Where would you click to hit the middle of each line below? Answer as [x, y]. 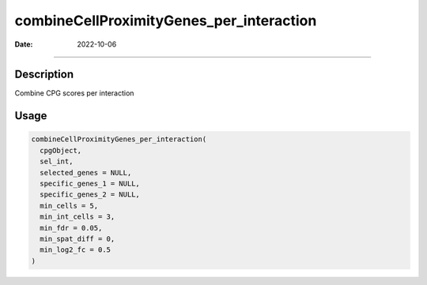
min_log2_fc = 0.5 [75, 250]
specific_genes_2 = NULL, [90, 195]
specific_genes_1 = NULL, [90, 184]
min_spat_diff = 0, [77, 238]
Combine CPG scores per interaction [74, 93]
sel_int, [57, 161]
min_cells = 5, [69, 206]
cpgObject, [61, 150]
